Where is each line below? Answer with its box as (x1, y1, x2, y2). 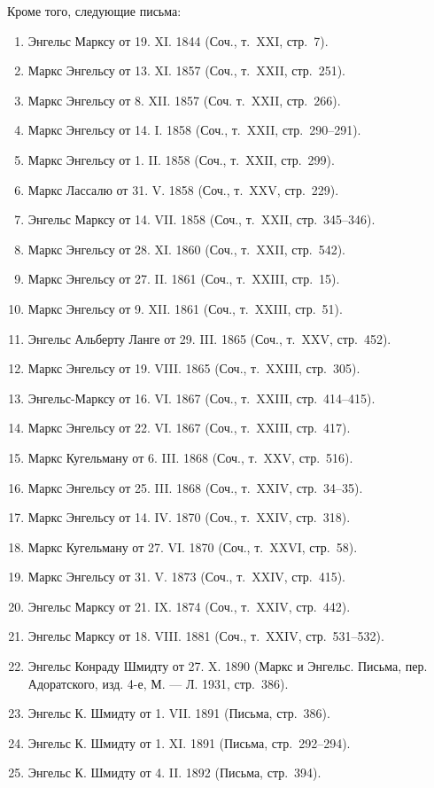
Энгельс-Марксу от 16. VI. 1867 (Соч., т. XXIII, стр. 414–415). (27, 388, 376, 407)
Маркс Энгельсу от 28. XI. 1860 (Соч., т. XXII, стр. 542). (27, 239, 345, 258)
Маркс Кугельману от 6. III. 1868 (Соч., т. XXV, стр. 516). (27, 448, 353, 466)
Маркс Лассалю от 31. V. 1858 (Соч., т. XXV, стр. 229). (27, 180, 339, 199)
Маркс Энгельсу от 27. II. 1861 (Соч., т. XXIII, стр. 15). (27, 269, 340, 288)
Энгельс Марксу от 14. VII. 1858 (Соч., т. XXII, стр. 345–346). (27, 210, 376, 229)
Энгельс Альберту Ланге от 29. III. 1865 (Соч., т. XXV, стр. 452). (27, 329, 391, 347)
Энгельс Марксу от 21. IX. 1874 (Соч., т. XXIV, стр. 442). (27, 597, 351, 615)
